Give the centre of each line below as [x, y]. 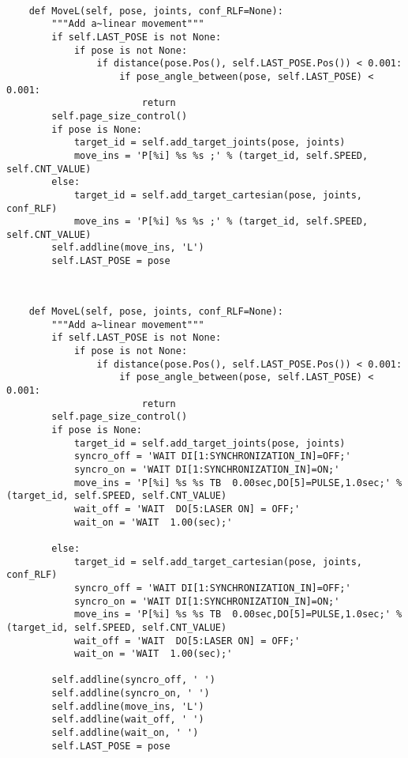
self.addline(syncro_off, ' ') [133, 680]
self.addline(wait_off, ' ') [128, 720]
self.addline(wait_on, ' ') [125, 733]
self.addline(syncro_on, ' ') [131, 694]
